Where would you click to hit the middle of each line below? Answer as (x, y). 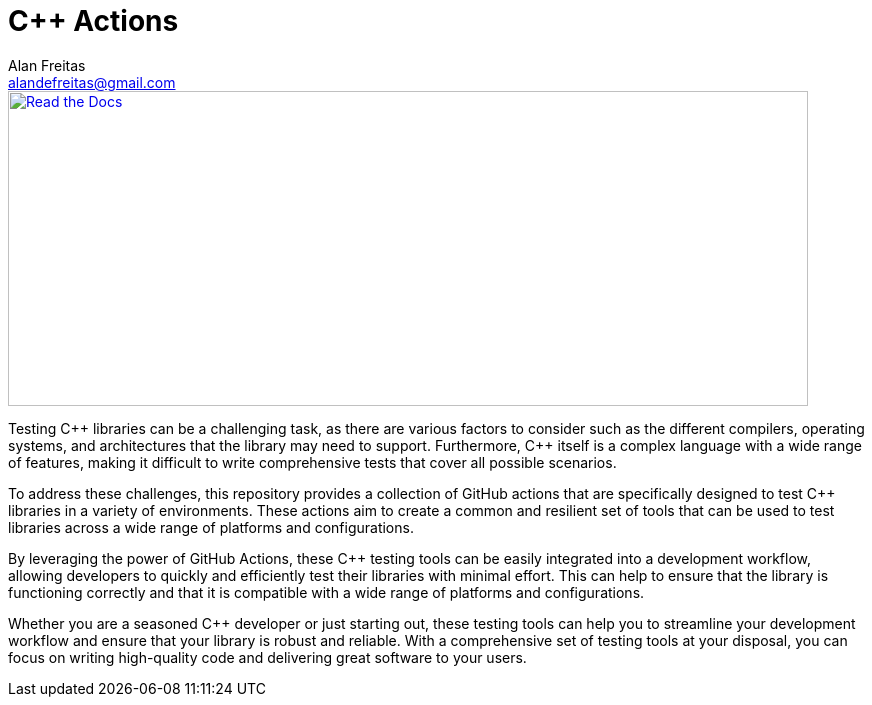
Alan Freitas (47, 65)
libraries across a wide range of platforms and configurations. (211, 527)
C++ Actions (93, 21)
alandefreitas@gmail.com (92, 82)
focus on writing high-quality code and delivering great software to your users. (267, 657)
